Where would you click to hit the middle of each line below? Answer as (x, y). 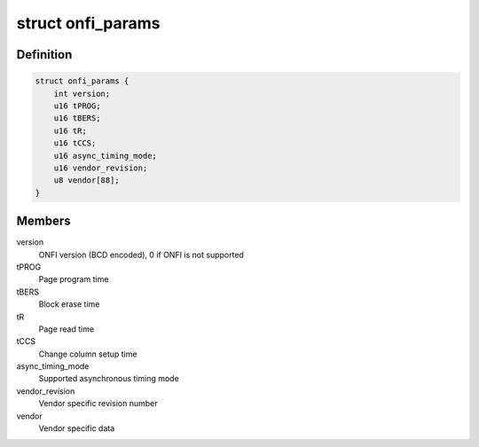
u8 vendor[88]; (86, 180)
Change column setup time (88, 354)
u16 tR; (71, 130)
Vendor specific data (77, 428)
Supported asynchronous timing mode (109, 379)
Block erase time (69, 304)
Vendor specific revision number (98, 404)
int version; (82, 94)
